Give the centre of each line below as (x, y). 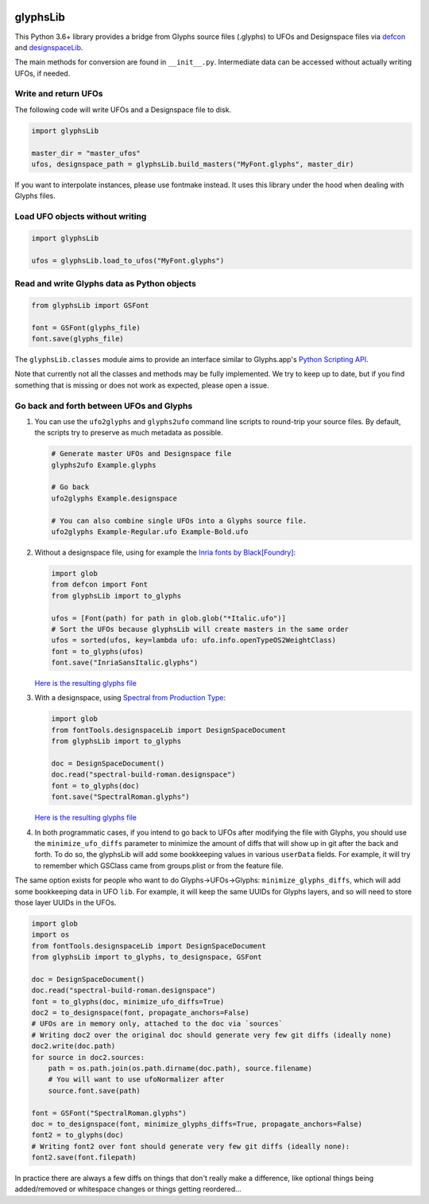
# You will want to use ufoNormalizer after (136, 1079)
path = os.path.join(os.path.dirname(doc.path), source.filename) (180, 1068)
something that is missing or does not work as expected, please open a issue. (142, 385)
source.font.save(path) (94, 1091)
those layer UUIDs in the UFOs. (66, 902)
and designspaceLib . (49, 47)
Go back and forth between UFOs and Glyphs (104, 406)
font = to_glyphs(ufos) (98, 651)
